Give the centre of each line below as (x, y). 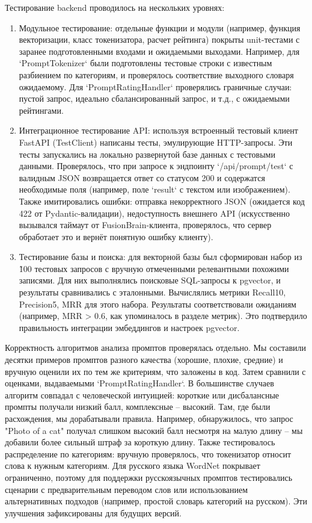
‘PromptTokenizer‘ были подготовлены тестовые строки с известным (145, 63)
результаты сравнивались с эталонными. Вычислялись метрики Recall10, (152, 292)
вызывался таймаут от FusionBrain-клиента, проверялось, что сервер (145, 225)
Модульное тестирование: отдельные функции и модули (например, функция (160, 27)
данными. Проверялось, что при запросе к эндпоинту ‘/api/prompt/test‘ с (156, 166)
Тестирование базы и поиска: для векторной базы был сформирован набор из (161, 257)
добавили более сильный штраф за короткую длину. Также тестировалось (140, 442)
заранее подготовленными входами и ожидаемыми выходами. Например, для (159, 51)
